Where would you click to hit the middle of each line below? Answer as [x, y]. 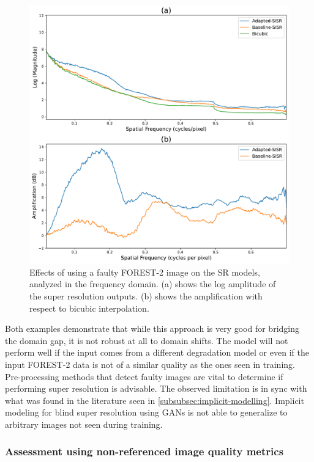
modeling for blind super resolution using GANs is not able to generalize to [146, 412]
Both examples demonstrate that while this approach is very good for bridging [152, 328]
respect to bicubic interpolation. [89, 308]
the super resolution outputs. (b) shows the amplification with [146, 295]
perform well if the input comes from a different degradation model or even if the [157, 352]
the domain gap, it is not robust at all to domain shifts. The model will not [147, 340]
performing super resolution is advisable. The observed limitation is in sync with [156, 388]
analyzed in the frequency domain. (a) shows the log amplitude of [153, 284]
